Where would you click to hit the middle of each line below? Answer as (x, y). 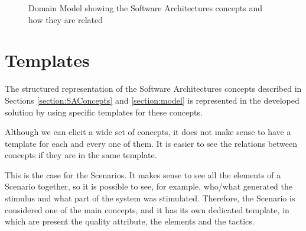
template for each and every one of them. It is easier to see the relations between (151, 143)
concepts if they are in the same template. (81, 155)
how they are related (66, 19)
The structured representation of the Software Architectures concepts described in (153, 89)
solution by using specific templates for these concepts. (104, 112)
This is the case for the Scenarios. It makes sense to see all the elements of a (143, 174)
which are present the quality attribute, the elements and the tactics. (130, 221)
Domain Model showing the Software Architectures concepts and (146, 8)
